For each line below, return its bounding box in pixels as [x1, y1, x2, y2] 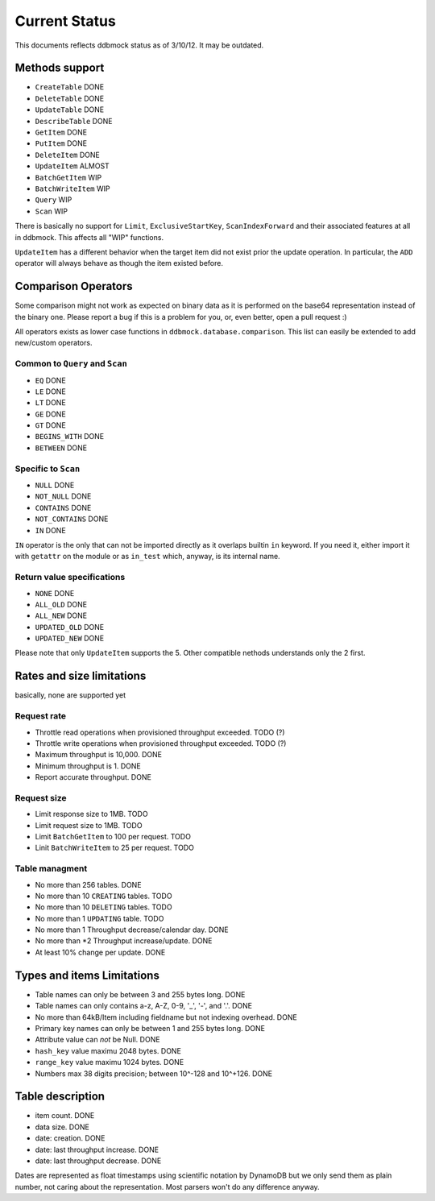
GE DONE [35, 409, 66, 419]
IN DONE [35, 525, 66, 535]
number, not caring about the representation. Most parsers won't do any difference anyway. [14, 1182, 320, 1191]
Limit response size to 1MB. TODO [35, 810, 148, 819]
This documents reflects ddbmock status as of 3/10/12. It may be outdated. [14, 40, 264, 50]
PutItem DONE [35, 139, 88, 148]
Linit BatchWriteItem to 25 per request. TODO [35, 843, 195, 853]
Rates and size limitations [14, 669, 147, 683]
